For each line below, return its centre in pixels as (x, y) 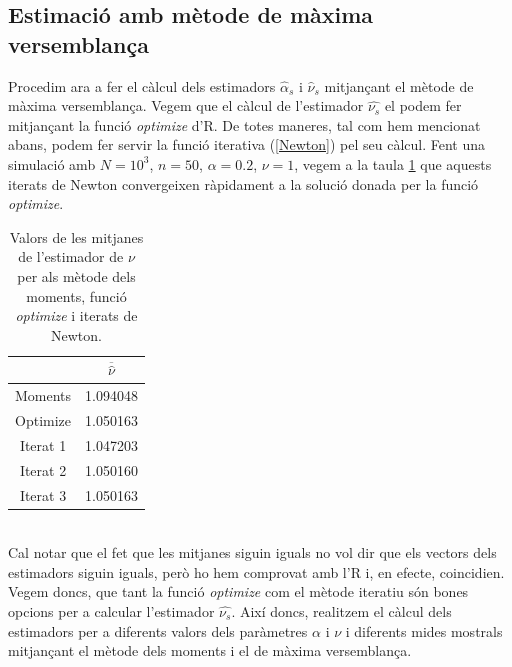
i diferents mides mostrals (424, 630)
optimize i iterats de (76, 315)
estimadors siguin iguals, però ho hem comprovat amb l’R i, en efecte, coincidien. (256, 571)
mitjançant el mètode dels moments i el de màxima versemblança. (210, 650)
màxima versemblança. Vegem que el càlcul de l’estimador (186, 105)
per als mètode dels (76, 275)
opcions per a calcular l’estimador (111, 611)
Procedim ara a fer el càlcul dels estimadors (142, 85)
